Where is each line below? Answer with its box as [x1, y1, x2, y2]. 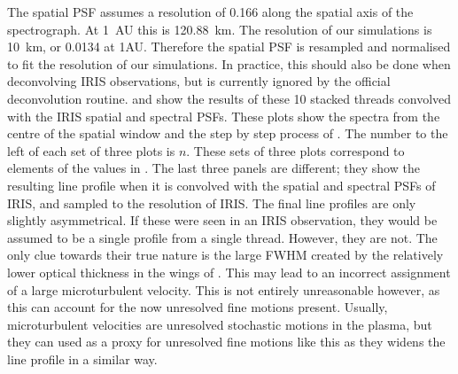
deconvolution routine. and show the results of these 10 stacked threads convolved [7, 89, 452, 107]
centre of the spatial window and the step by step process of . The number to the [7, 124, 448, 143]
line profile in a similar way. [7, 349, 158, 368]
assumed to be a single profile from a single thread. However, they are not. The [7, 228, 438, 246]
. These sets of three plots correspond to [186, 141, 405, 160]
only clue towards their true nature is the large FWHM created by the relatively [7, 245, 444, 264]
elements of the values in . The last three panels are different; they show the [7, 159, 420, 177]
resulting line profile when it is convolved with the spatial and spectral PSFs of [7, 175, 436, 194]
